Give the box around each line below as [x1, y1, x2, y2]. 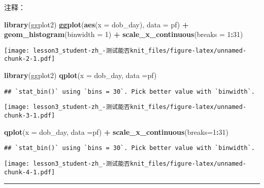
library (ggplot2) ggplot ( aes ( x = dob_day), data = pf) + [4, 19, 189, 29]
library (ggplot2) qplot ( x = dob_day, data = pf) [4, 70, 157, 81]
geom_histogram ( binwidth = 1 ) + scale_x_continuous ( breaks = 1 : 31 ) [4, 29, 243, 40]
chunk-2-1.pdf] [4, 55, 55, 63]
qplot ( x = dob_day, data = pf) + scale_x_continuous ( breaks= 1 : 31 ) [4, 126, 229, 137]
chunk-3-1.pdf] [4, 112, 55, 119]
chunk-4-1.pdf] [4, 168, 55, 176]
